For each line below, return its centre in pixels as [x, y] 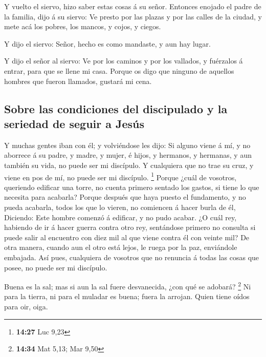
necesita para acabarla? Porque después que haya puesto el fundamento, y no [125, 197]
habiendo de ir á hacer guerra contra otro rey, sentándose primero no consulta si [130, 227]
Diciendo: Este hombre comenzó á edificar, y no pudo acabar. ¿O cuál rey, [120, 217]
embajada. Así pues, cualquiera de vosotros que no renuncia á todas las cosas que [132, 257]
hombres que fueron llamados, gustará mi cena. [78, 81]
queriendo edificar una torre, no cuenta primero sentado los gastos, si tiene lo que [132, 187]
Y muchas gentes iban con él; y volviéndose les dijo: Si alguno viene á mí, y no [127, 145]
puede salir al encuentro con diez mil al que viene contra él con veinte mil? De [127, 237]
